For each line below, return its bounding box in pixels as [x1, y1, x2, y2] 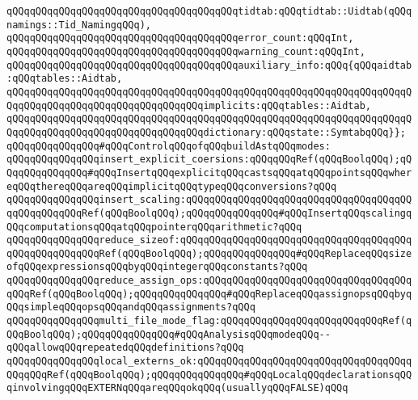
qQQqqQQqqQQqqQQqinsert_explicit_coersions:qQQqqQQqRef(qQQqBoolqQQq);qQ [6, 154, 412, 166]
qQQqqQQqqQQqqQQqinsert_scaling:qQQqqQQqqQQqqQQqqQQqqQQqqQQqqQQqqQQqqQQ [6, 194, 412, 206]
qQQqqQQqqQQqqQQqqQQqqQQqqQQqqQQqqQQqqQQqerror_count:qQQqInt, [6, 32, 354, 44]
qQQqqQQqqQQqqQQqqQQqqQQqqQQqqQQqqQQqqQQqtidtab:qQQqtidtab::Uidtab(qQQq [6, 6, 412, 17]
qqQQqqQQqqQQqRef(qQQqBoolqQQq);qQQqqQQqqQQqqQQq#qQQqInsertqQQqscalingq [6, 207, 412, 219]
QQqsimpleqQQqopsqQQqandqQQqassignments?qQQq [6, 301, 255, 314]
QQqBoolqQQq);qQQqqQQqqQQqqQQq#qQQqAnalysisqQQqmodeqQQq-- [6, 328, 331, 340]
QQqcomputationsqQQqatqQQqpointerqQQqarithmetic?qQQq [6, 221, 302, 233]
